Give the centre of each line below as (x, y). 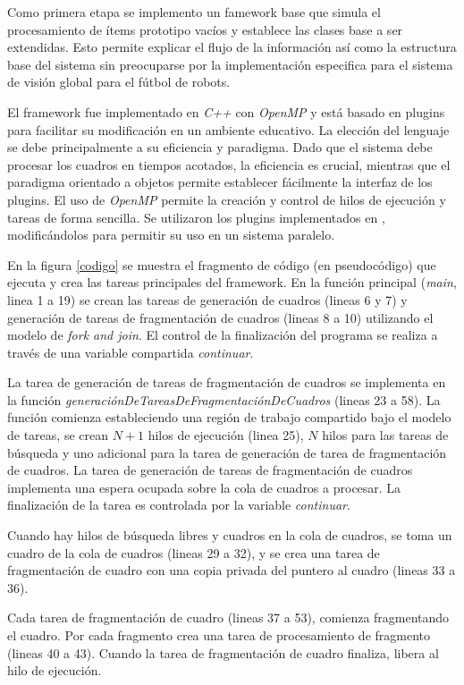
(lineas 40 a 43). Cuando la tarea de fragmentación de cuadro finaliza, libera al (223, 652)
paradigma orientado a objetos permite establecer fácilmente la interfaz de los (220, 182)
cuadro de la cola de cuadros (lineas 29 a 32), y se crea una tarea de (194, 552)
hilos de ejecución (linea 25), (226, 435)
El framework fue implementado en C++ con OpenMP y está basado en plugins (226, 111)
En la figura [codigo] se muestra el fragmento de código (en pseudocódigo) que (222, 264)
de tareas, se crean (58, 435)
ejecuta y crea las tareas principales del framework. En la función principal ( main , (232, 282)
